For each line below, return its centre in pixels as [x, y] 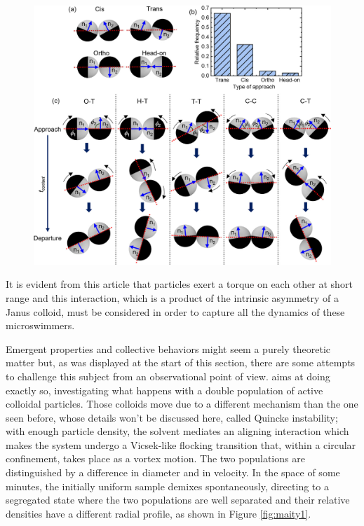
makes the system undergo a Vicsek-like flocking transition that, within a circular [181, 444]
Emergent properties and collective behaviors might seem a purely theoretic [168, 348]
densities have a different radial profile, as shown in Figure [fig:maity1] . [159, 513]
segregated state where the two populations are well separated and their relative [178, 500]
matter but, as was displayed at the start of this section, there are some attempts [181, 362]
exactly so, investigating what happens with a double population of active [164, 390]
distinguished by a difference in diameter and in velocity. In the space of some [173, 472]
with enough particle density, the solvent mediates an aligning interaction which [177, 431]
